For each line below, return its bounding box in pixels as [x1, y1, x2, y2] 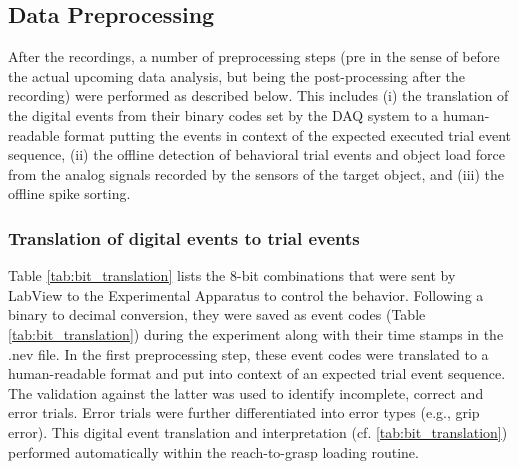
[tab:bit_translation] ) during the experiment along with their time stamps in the [8, 323, 504, 344]
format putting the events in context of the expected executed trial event [64, 124, 512, 145]
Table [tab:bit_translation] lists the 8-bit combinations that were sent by [8, 265, 456, 286]
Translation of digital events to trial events [8, 225, 360, 250]
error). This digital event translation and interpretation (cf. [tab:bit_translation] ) [8, 421, 508, 442]
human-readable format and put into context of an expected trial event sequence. [8, 363, 506, 384]
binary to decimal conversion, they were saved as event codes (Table [8, 304, 426, 325]
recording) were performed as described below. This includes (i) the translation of [8, 85, 509, 106]
